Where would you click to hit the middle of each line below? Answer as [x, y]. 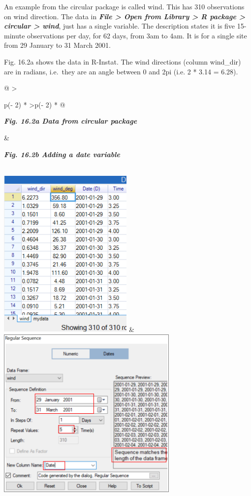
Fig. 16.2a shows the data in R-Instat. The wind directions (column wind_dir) [123, 61]
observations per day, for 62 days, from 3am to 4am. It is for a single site [137, 35]
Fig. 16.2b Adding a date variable [62, 154]
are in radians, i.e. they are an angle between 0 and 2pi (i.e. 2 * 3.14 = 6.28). [121, 71]
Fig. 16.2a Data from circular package [71, 121]
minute [15, 35]
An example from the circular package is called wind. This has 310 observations [124, 6]
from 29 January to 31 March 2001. [57, 45]
